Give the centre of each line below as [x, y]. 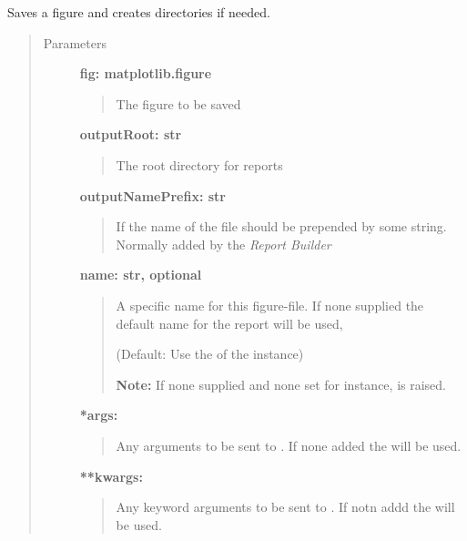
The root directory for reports [199, 164]
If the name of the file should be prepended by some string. [281, 226]
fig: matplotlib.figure [146, 73]
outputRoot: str [131, 134]
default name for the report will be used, [229, 323]
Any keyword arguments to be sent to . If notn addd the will [285, 507]
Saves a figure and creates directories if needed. [139, 12]
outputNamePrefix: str [152, 195]
